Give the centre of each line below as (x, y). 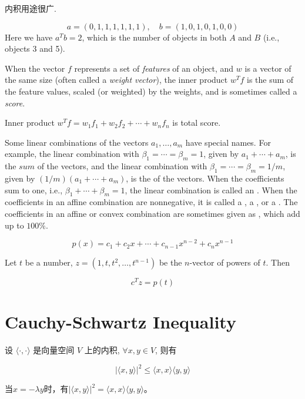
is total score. (197, 123)
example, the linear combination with (72, 154)
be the (170, 262)
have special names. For (228, 142)
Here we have (29, 37)
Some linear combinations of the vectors (77, 142)
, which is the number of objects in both (154, 37)
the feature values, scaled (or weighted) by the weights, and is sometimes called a (151, 91)
